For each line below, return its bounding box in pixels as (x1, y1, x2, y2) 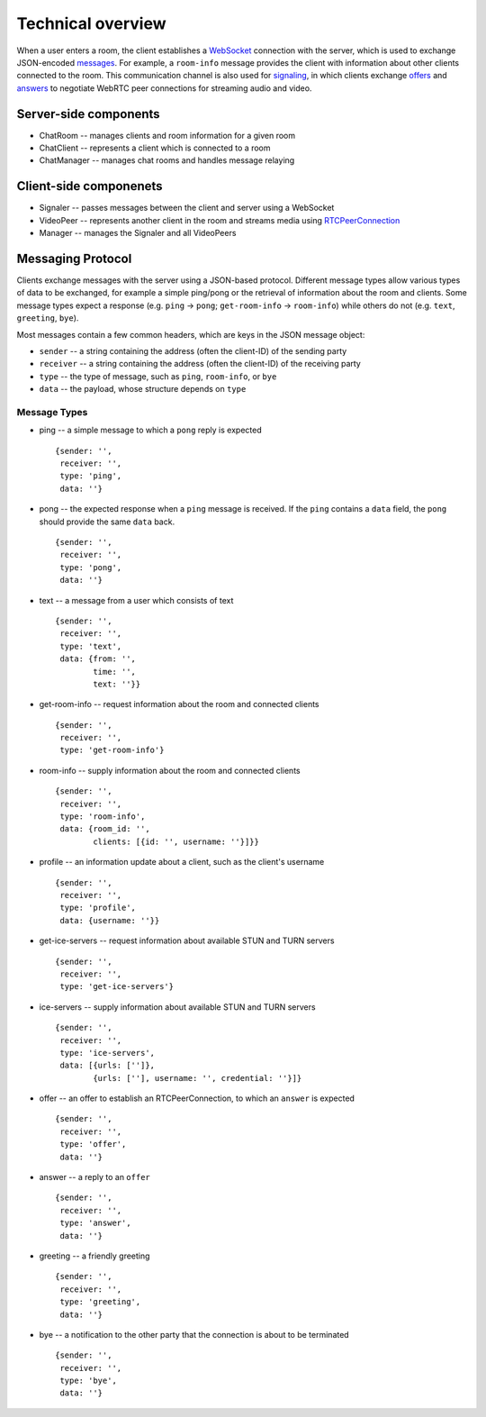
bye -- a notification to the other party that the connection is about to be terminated (39, 1329, 350, 1340)
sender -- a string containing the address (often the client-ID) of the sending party (39, 345, 347, 356)
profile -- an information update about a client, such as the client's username (39, 857, 325, 867)
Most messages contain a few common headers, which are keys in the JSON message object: (16, 329, 365, 340)
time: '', (93, 667, 137, 677)
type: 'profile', (59, 903, 137, 913)
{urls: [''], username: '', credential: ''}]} (93, 1073, 302, 1083)
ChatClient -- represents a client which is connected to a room (39, 142, 271, 153)
